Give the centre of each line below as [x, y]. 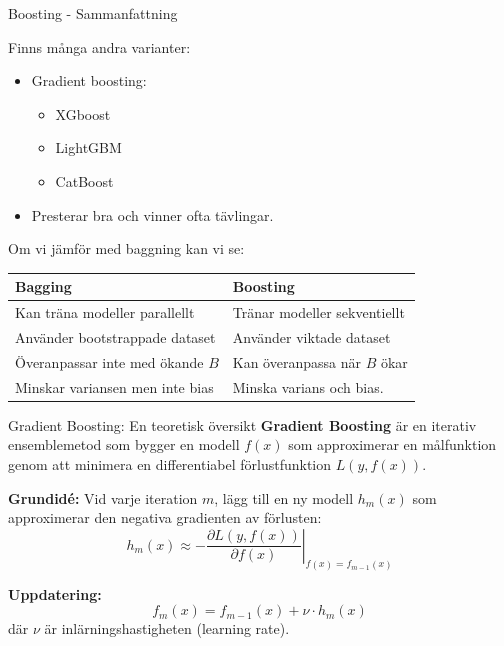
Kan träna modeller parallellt [105, 312]
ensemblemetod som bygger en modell [124, 444]
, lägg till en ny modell [284, 497]
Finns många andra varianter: [99, 46]
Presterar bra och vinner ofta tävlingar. [152, 214]
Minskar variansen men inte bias [114, 386]
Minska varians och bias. [308, 386]
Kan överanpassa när [296, 361]
